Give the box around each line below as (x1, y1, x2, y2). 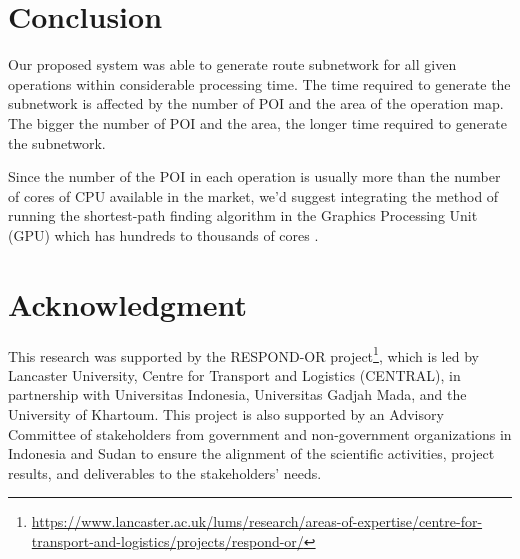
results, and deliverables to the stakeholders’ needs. (8, 462, 322, 483)
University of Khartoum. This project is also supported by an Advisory (8, 404, 444, 425)
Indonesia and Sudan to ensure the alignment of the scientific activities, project (8, 443, 495, 464)
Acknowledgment (8, 283, 247, 324)
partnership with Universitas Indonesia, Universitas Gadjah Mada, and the (8, 384, 467, 405)
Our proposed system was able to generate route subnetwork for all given (8, 54, 457, 75)
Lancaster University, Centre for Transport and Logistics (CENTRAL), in (8, 364, 461, 385)
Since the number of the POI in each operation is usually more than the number (8, 166, 501, 187)
